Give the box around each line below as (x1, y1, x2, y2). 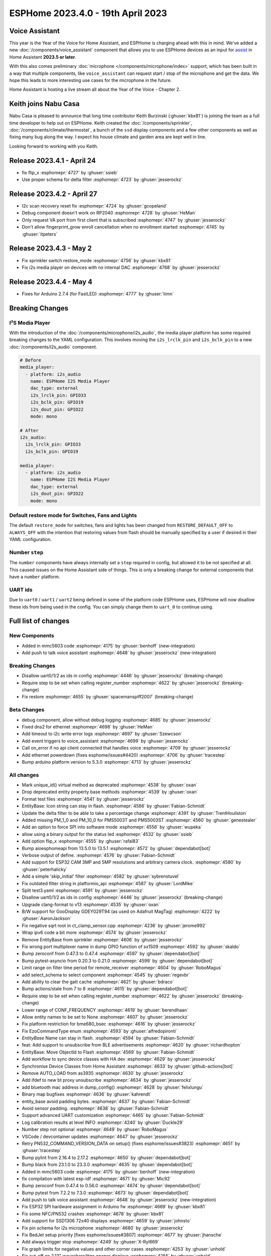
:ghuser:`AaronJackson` (22, 915, 72, 921)
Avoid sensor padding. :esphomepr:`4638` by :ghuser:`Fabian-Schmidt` (22, 1105, 170, 1111)
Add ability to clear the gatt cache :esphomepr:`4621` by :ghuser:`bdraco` (22, 979, 174, 985)
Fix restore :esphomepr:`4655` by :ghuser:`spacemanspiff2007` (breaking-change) (22, 694, 194, 700)
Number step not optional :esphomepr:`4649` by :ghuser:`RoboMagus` (22, 1126, 168, 1132)
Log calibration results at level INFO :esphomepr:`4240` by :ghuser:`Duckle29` (22, 1119, 184, 1125)
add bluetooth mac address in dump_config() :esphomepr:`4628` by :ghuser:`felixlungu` (22, 1084, 204, 1090)
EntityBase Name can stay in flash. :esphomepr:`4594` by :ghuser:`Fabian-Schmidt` (22, 1035, 195, 1041)
